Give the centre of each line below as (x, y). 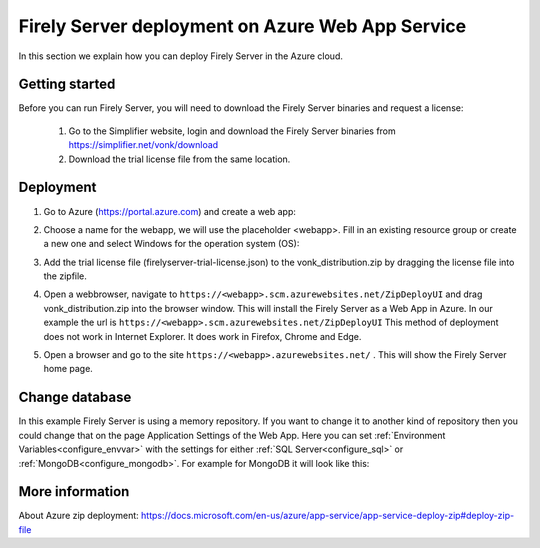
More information (74, 491)
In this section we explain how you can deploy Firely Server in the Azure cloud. (181, 56)
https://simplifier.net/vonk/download (143, 145)
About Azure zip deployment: (78, 516)
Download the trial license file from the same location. (179, 159)
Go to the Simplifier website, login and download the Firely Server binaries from (232, 131)
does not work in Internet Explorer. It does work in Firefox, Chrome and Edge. (202, 336)
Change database (75, 397)
